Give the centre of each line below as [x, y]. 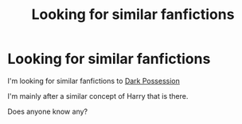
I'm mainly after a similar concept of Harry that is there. [98, 96]
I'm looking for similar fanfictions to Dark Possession [94, 81]
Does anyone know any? [48, 111]
